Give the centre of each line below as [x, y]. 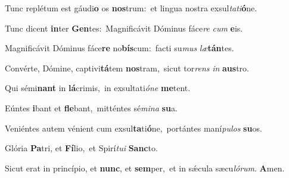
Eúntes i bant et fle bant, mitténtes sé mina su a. [91, 107]
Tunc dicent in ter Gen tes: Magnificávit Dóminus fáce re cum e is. [124, 28]
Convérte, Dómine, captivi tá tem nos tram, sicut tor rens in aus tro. [127, 68]
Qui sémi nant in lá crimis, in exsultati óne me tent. [98, 88]
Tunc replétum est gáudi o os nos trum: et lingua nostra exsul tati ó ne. [131, 8]
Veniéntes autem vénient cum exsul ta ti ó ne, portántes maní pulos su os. [133, 128]
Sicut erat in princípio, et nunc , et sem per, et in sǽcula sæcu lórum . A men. [145, 168]
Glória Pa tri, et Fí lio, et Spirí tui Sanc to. [81, 148]
